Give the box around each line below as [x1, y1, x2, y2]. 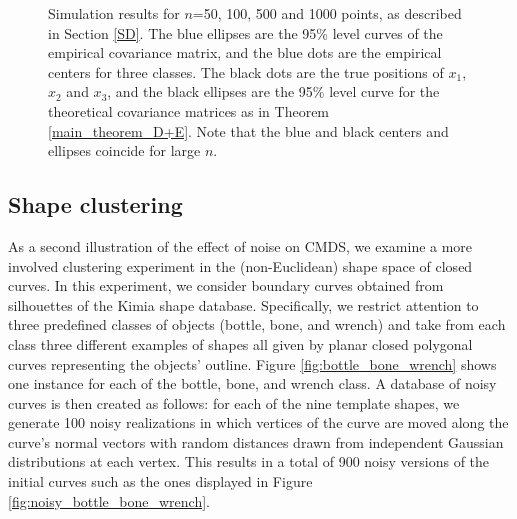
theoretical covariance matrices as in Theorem [48, 100, 330, 121]
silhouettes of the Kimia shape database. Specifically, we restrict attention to [8, 294, 479, 315]
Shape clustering [8, 189, 183, 220]
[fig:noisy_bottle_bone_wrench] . [8, 490, 211, 511]
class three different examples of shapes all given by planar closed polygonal [8, 333, 473, 354]
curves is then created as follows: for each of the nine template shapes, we [8, 392, 460, 413]
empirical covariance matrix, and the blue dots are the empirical [48, 42, 442, 63]
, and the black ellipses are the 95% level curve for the [107, 81, 440, 102]
